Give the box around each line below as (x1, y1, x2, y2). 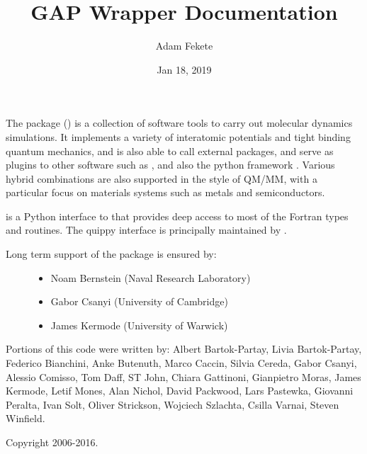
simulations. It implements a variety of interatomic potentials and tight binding (6, 129, 351, 144)
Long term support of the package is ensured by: (6, 246, 217, 261)
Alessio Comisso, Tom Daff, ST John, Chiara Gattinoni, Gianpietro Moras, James (6, 369, 361, 384)
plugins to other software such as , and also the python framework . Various (6, 157, 335, 172)
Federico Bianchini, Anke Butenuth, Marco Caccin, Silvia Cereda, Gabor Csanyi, (6, 356, 357, 370)
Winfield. (6, 411, 45, 426)
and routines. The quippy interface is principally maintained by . (6, 222, 287, 237)
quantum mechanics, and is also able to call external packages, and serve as (6, 143, 334, 158)
